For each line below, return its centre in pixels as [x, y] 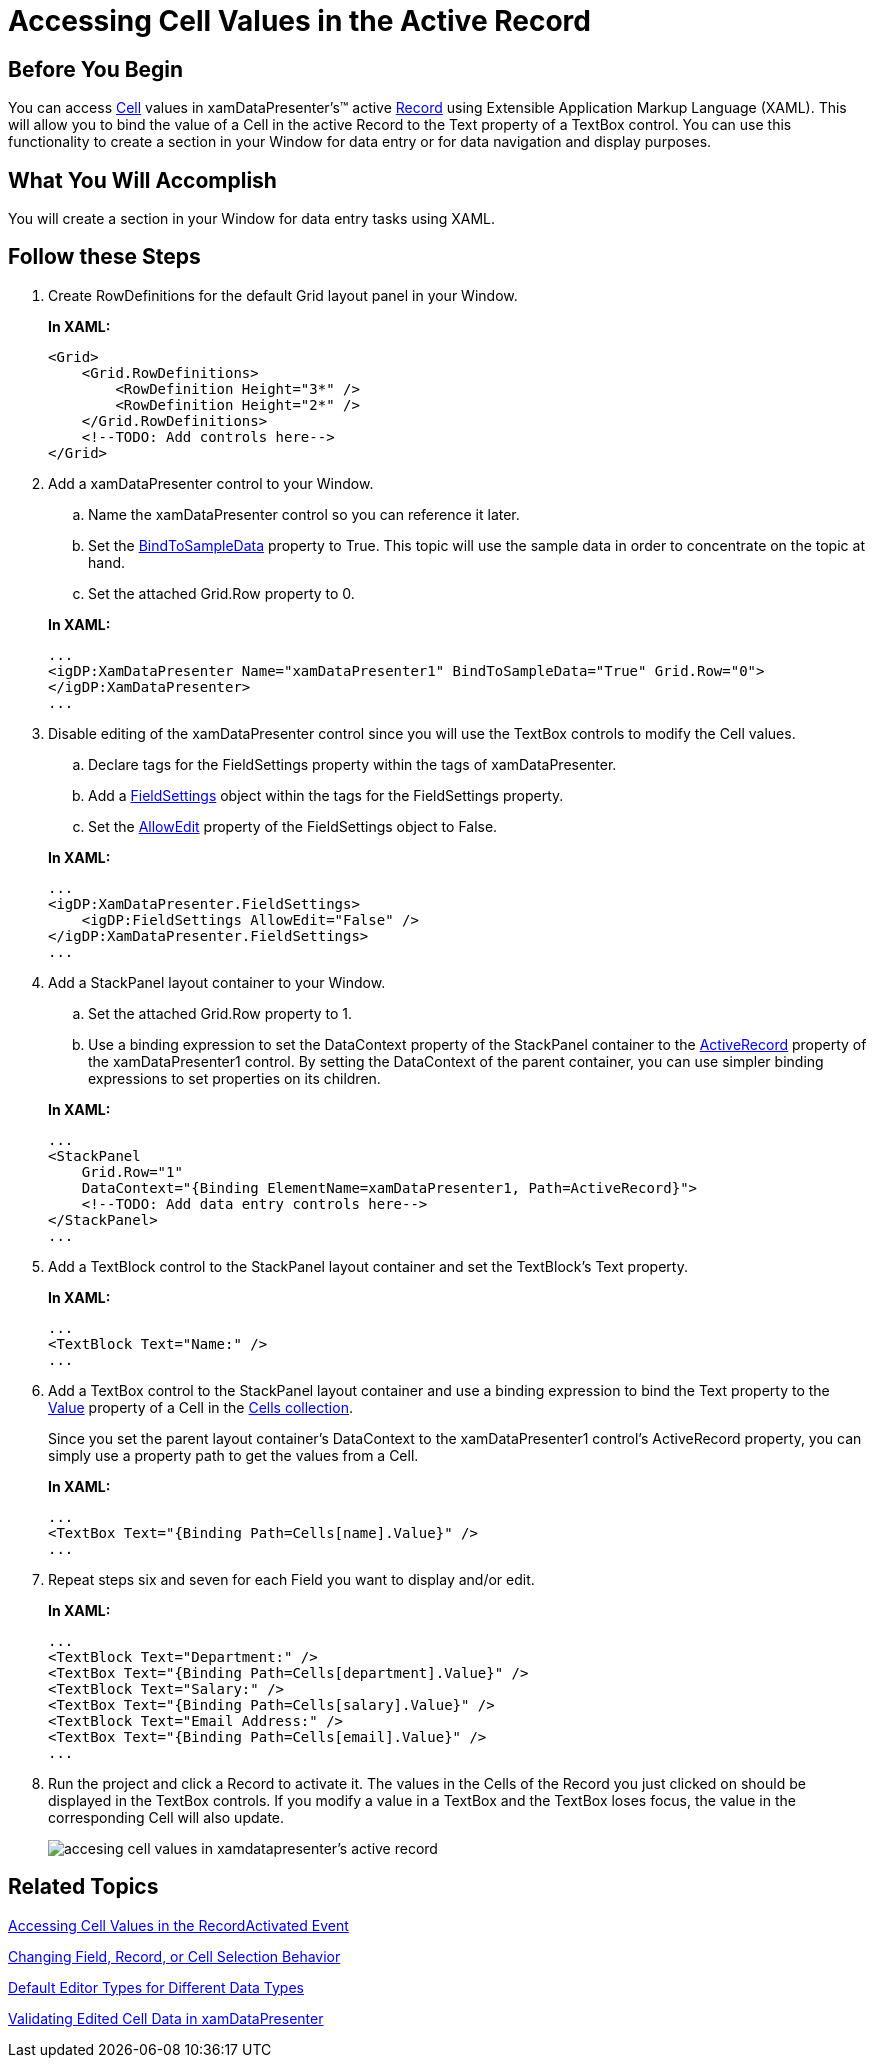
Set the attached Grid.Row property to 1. [220, 1013]
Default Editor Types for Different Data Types [156, 1987]
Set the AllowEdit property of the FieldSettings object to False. [293, 826]
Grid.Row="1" [132, 1171]
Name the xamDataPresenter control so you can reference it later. [304, 514]
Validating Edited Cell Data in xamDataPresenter [166, 2018]
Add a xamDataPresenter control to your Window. [211, 483]
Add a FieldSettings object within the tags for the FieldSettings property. [326, 795]
